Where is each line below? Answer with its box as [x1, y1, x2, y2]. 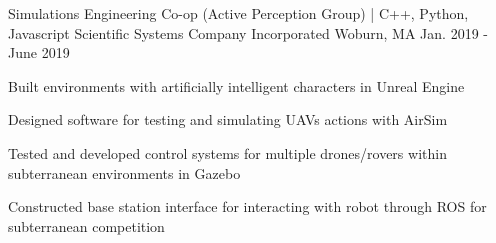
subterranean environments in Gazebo [8, 162, 241, 183]
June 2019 [8, 42, 70, 63]
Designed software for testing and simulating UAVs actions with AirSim [8, 109, 448, 130]
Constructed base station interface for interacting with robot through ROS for [8, 196, 487, 217]
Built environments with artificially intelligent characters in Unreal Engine [8, 75, 465, 96]
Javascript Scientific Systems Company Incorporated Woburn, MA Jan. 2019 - [8, 22, 488, 43]
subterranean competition [8, 215, 165, 236]
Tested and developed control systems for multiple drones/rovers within [8, 142, 447, 163]
